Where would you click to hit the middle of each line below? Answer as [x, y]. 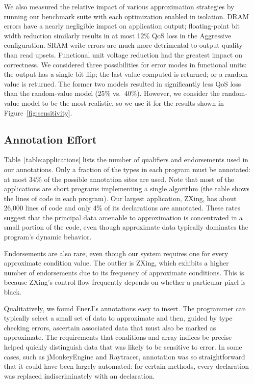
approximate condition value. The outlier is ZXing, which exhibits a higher [116, 263]
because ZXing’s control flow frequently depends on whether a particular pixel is [125, 282]
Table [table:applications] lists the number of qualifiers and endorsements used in [126, 160]
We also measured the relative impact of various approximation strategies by [119, 6]
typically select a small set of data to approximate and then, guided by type [118, 318]
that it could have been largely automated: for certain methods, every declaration [127, 366]
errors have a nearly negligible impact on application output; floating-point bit [122, 26]
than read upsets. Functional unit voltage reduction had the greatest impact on [123, 54]
